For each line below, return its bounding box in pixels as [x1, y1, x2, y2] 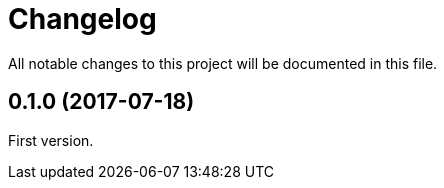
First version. [8, 131, 94, 149]
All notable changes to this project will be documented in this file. [8, 54, 438, 72]
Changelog [8, 2, 157, 36]
